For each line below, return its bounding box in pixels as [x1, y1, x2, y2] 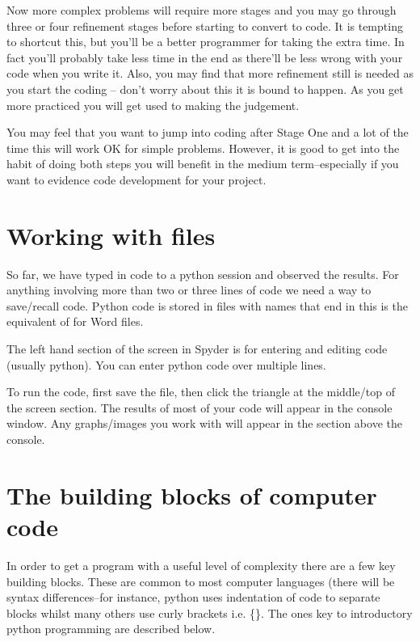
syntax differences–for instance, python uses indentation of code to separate [6, 589, 380, 606]
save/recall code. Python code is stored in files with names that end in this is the [6, 297, 408, 314]
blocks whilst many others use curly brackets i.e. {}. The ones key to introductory [6, 604, 413, 621]
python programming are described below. [6, 620, 216, 637]
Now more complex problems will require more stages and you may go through [6, 2, 397, 18]
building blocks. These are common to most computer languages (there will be [6, 572, 395, 589]
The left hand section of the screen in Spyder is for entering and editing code [6, 340, 388, 357]
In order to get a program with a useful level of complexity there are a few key [6, 556, 396, 573]
